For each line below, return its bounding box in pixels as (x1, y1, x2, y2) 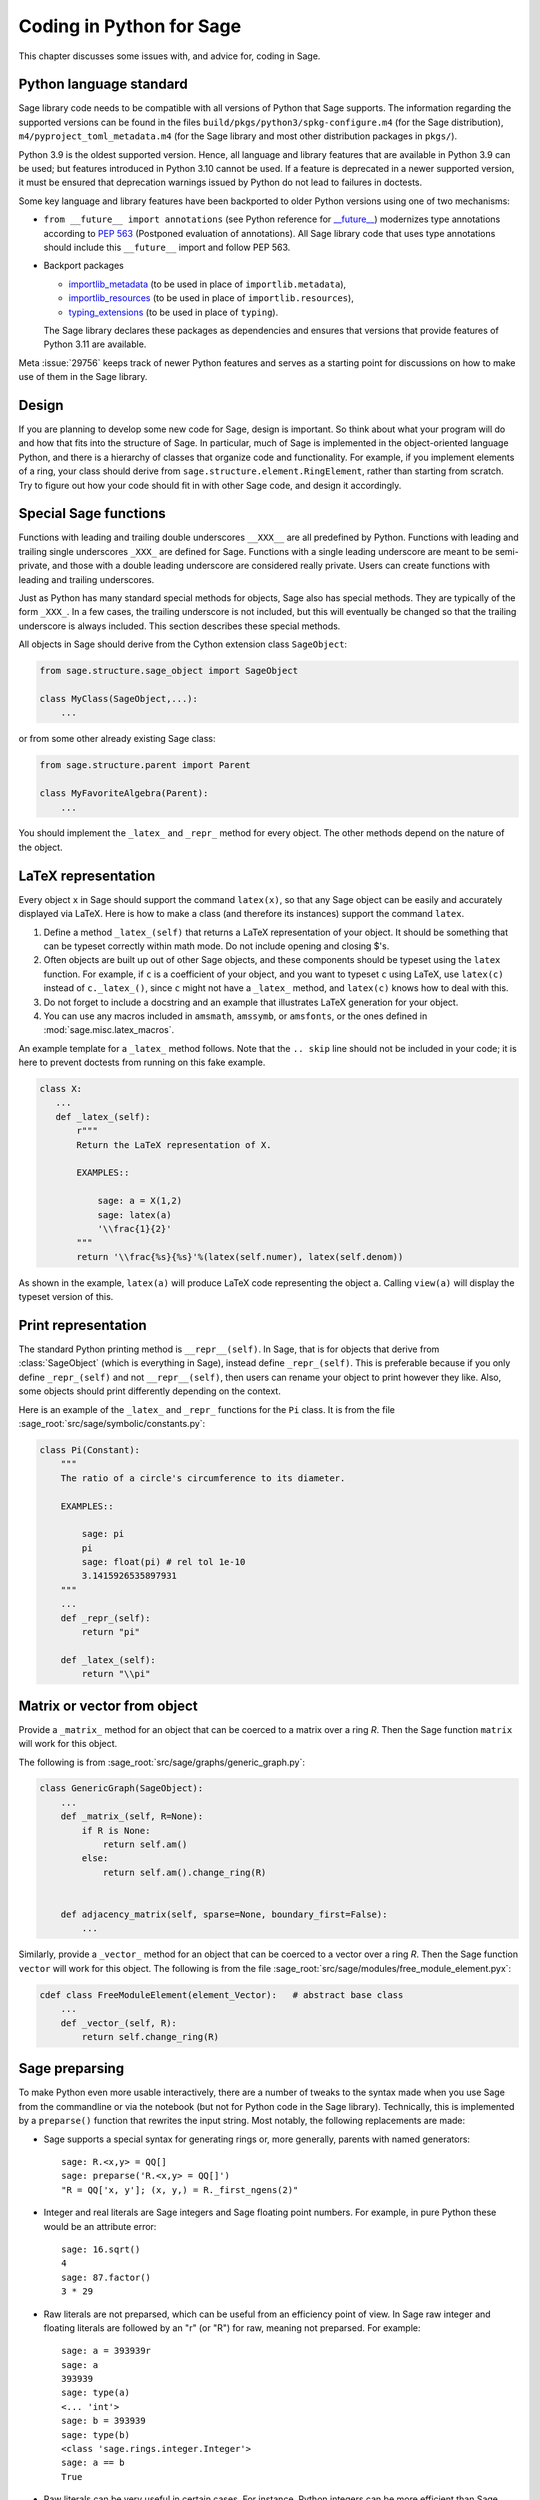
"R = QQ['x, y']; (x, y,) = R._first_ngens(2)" (61, 2184, 299, 2195)
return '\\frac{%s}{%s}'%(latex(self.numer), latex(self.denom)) (76, 1251, 404, 1262)
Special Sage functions (18, 505, 167, 522)
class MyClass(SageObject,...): (39, 693, 199, 704)
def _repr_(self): (60, 1612, 151, 1624)
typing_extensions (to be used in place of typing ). (68, 306, 279, 318)
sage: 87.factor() (61, 2271, 152, 2283)
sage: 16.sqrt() (61, 2243, 141, 2255)
